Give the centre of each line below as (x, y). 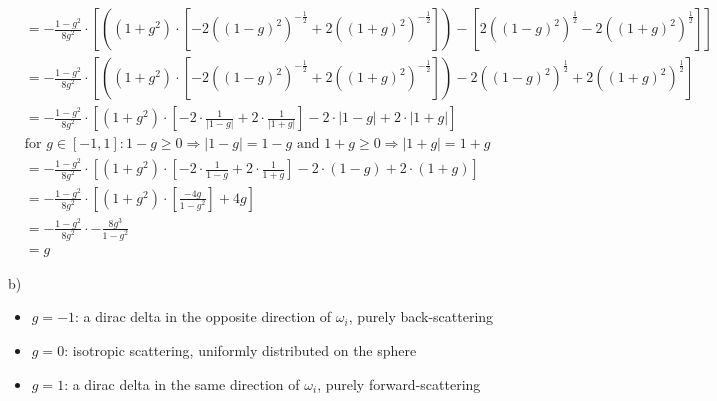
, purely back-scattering (421, 316)
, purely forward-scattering (399, 383)
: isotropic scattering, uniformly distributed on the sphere (240, 349)
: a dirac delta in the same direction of (182, 383)
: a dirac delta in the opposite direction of (203, 316)
